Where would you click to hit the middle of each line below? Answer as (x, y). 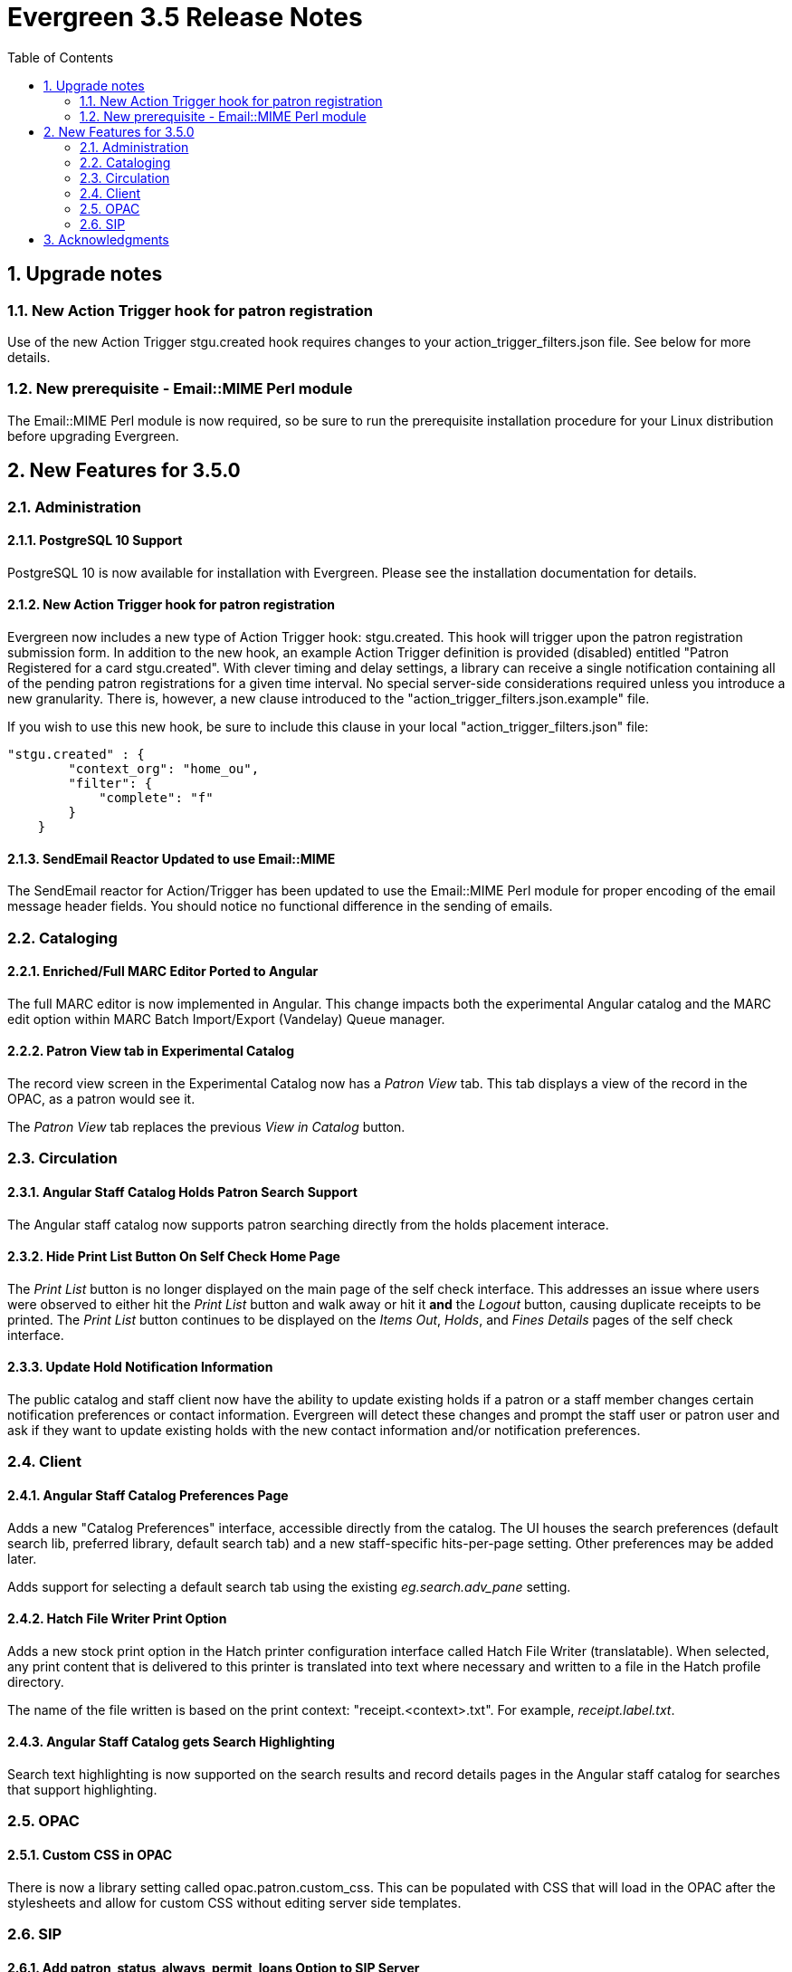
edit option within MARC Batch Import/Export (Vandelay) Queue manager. (226, 1019)
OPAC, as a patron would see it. (101, 1099)
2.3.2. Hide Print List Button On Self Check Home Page (174, 1257)
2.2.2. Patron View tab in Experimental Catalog (151, 1051)
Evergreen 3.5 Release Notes (185, 17)
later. (22, 1558)
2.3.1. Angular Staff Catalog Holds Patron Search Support (182, 1192)
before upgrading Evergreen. (93, 436)
